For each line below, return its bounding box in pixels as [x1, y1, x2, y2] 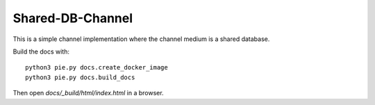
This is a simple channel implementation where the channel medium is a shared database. [12, 35, 270, 43]
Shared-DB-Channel [12, 10, 133, 26]
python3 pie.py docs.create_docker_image [25, 63, 168, 72]
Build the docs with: [12, 47, 69, 56]
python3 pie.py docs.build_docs [25, 73, 135, 81]
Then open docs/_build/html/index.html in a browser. [12, 89, 164, 97]
